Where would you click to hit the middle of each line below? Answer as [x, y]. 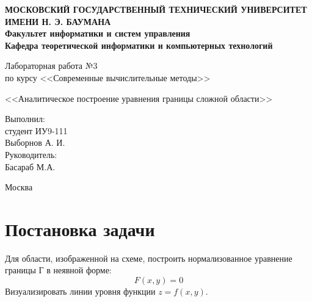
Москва [19, 187]
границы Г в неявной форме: [58, 270]
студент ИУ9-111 [36, 130]
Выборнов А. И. [35, 142]
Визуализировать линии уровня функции [80, 291]
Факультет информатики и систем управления [98, 33]
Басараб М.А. [30, 166]
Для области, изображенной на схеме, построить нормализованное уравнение [149, 258]
